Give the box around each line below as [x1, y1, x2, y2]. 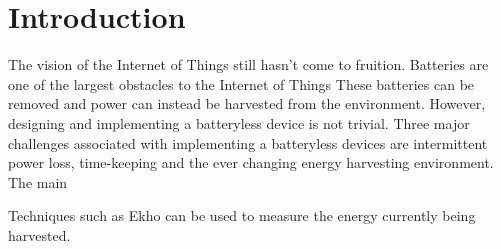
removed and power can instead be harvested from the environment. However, [8, 93, 486, 114]
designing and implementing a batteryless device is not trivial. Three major [8, 112, 470, 133]
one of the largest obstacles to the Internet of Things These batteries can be [8, 73, 475, 94]
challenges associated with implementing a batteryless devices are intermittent [8, 132, 488, 153]
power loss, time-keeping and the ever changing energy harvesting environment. [8, 152, 494, 173]
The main [8, 171, 68, 192]
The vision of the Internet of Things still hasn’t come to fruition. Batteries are [8, 54, 489, 75]
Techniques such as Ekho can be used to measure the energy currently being [8, 205, 476, 226]
